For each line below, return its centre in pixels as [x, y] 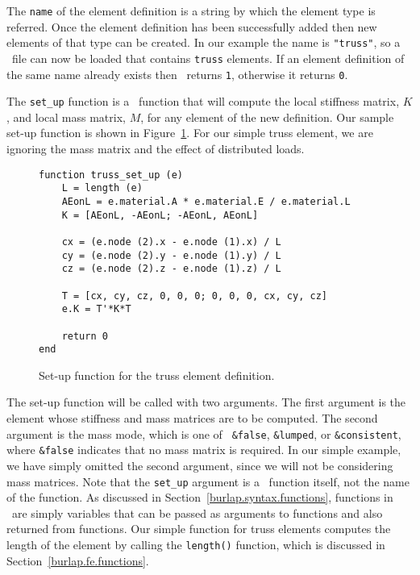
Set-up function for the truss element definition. [157, 375]
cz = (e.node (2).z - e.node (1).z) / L [171, 269]
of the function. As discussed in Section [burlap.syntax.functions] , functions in [200, 497]
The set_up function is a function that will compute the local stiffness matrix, [203, 101]
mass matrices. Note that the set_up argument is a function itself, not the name [208, 481]
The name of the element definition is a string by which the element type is [191, 10]
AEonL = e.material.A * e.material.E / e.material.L [206, 201]
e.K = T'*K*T [96, 309]
